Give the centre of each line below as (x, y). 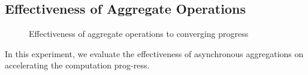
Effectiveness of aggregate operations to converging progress (139, 34)
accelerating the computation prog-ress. (77, 65)
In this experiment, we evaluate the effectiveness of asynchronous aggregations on (154, 53)
